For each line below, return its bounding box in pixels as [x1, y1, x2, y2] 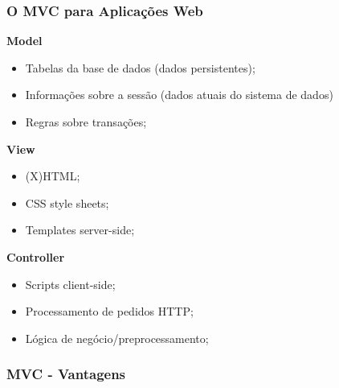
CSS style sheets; [25, 194, 109, 211]
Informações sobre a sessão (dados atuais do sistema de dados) [25, 86, 333, 103]
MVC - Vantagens [6, 364, 126, 384]
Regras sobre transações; [25, 114, 147, 130]
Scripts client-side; [25, 275, 116, 292]
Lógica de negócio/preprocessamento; [25, 329, 209, 346]
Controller [6, 248, 65, 265]
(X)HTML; [25, 167, 80, 184]
